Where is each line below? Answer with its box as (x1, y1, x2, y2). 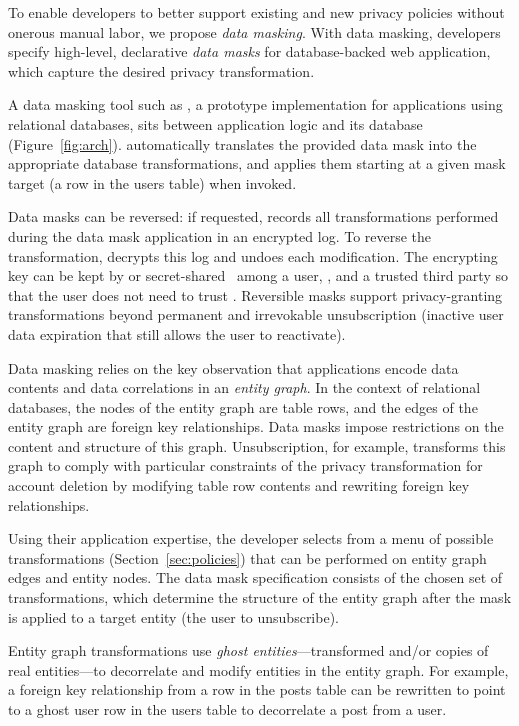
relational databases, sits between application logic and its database (8, 113, 423, 134)
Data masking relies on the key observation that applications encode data (8, 357, 459, 378)
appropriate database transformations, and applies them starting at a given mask (8, 153, 506, 174)
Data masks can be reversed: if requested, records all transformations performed (8, 206, 499, 227)
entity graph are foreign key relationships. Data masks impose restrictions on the (8, 416, 504, 437)
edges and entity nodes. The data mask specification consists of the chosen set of (8, 567, 503, 588)
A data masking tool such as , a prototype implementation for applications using (8, 94, 503, 115)
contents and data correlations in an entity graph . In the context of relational (8, 377, 481, 398)
